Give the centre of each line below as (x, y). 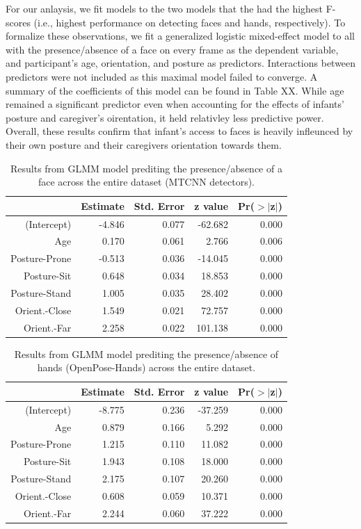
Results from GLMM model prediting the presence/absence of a (146, 168)
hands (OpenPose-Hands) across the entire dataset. (146, 367)
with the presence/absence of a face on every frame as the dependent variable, (172, 49)
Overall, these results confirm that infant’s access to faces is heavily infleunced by (179, 131)
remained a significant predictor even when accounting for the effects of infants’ (175, 104)
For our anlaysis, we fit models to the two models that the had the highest (165, 8)
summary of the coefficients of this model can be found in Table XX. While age (175, 90)
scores (18, 22)
